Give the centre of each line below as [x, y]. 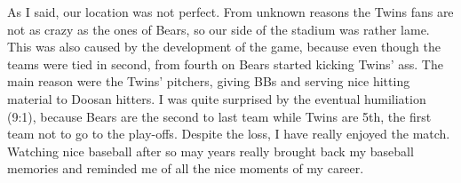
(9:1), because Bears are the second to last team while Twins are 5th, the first [219, 116]
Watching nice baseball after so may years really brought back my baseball [211, 151]
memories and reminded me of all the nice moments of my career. [186, 168]
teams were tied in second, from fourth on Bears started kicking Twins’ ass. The [225, 64]
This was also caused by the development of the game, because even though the [224, 47]
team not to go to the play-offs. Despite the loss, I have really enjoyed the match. [229, 134]
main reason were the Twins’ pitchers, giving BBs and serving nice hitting [209, 81]
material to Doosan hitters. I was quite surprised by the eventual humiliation [217, 98]
